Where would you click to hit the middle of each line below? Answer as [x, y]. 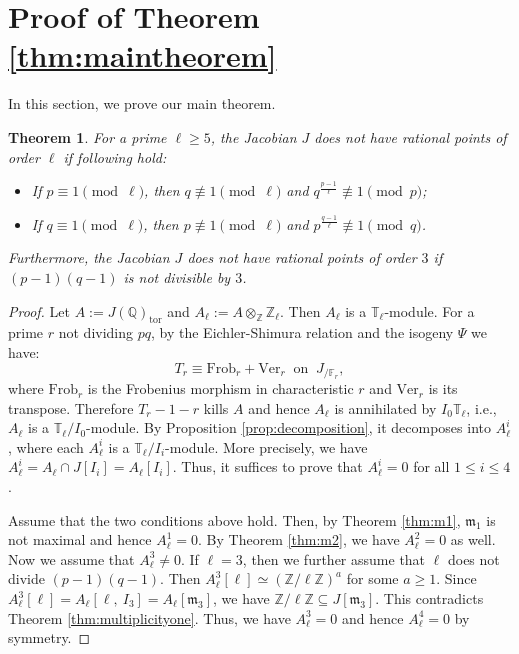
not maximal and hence [80, 539]
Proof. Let [39, 310]
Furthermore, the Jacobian [89, 257]
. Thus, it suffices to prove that [267, 466]
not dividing [96, 332]
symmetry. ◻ [49, 637]
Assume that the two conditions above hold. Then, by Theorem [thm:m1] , [234, 519]
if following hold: [115, 156]
